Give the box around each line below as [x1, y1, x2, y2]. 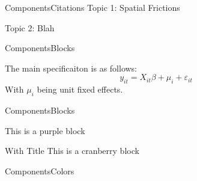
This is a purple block [5, 124, 85, 137]
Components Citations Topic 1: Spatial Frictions [5, 1, 180, 13]
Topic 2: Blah [5, 21, 55, 34]
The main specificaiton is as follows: [5, 61, 138, 74]
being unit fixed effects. [37, 83, 123, 96]
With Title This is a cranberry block [5, 144, 139, 157]
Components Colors [5, 164, 74, 177]
